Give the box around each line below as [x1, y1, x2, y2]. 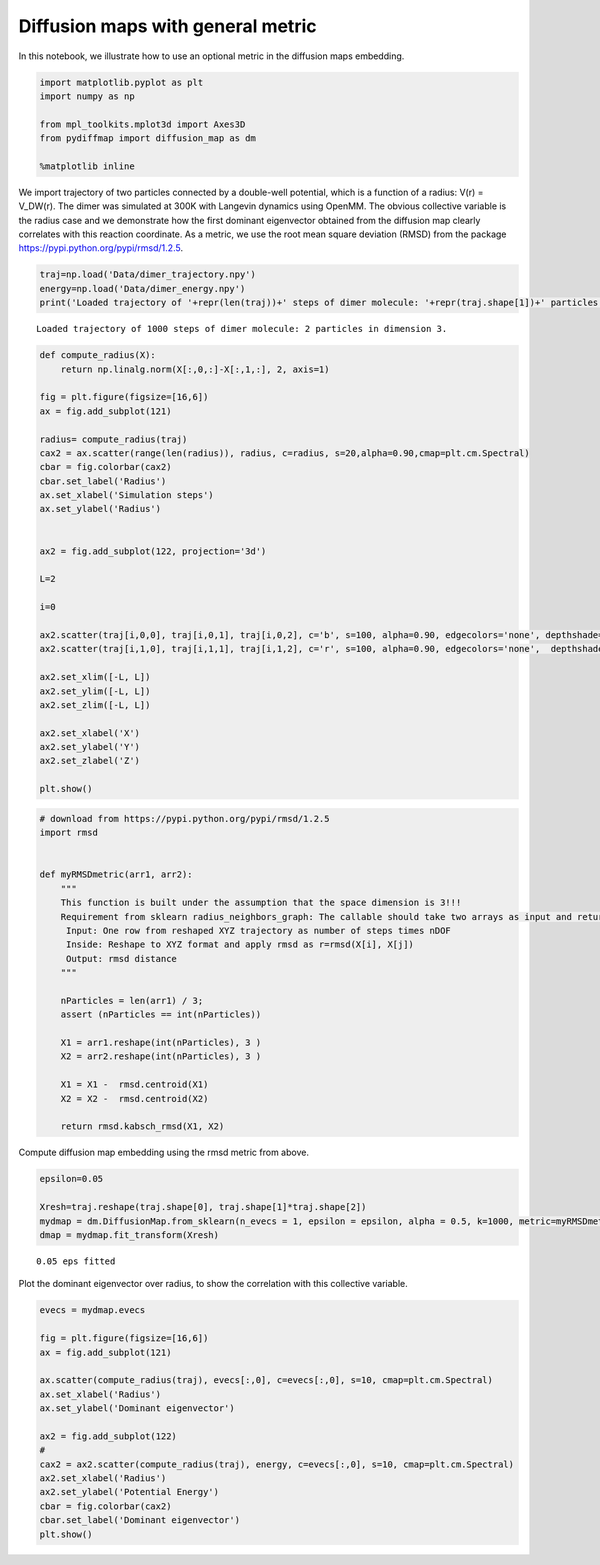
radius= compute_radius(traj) [39, 433, 188, 445]
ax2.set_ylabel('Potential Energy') [39, 1486, 220, 1498]
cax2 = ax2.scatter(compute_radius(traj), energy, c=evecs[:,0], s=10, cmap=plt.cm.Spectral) [39, 1458, 515, 1470]
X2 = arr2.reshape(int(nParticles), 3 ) [60, 1051, 262, 1062]
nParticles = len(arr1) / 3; [60, 995, 204, 1006]
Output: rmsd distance [65, 953, 177, 964]
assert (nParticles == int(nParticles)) [60, 1009, 262, 1020]
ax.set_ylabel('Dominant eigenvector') [39, 1403, 235, 1414]
